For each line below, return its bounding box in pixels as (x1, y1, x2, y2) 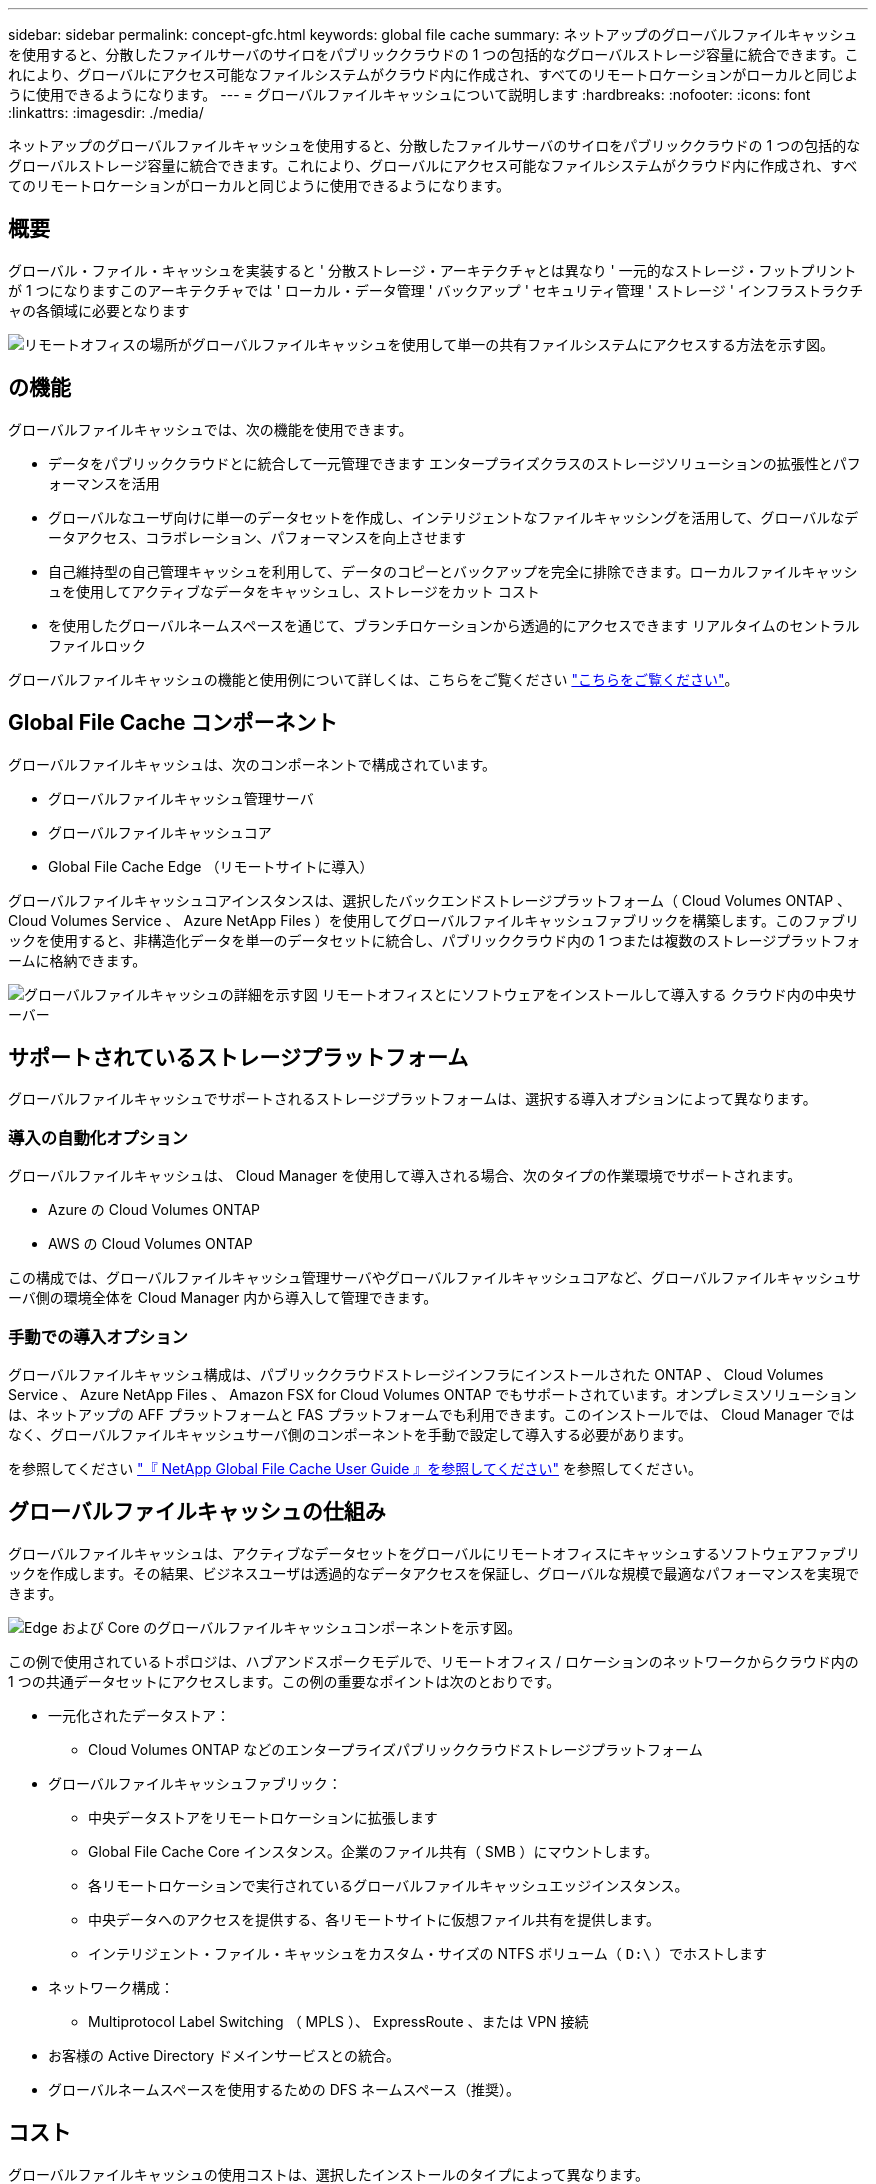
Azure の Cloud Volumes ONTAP (48, 1201, 261, 1219)
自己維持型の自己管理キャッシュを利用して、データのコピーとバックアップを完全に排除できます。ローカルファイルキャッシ (48, 562, 858, 580)
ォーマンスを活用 (48, 474, 160, 492)
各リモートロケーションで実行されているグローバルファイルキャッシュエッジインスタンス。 (88, 1876, 689, 1894)
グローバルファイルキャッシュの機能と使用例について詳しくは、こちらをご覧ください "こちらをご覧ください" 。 (8, 670, 739, 688)
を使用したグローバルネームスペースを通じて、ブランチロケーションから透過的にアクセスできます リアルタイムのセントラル (48, 616, 860, 634)
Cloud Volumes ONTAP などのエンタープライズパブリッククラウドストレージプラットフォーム (88, 1740, 703, 1758)
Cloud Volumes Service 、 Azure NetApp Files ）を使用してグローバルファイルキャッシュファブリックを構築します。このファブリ (8, 911, 859, 929)
